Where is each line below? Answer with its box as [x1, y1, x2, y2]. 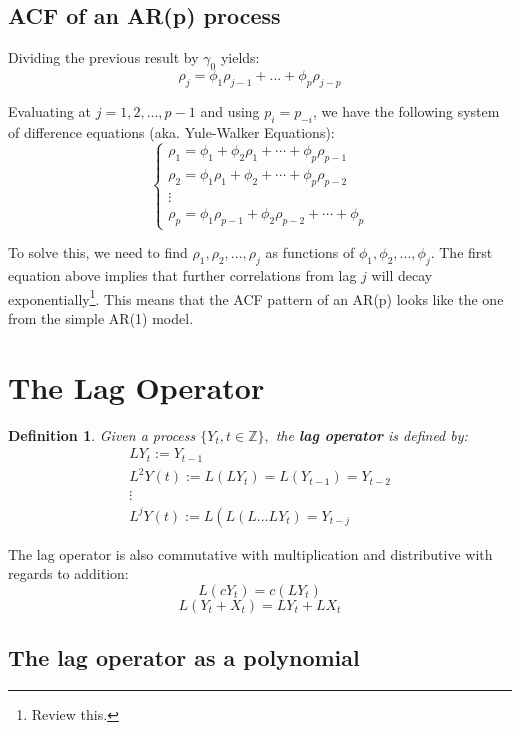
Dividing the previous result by [8, 47, 199, 68]
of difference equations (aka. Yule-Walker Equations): [8, 121, 335, 142]
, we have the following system [313, 100, 500, 121]
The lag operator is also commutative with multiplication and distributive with [8, 543, 493, 564]
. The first [430, 242, 493, 263]
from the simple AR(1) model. [8, 307, 194, 328]
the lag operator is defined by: [275, 424, 468, 445]
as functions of [265, 242, 355, 263]
